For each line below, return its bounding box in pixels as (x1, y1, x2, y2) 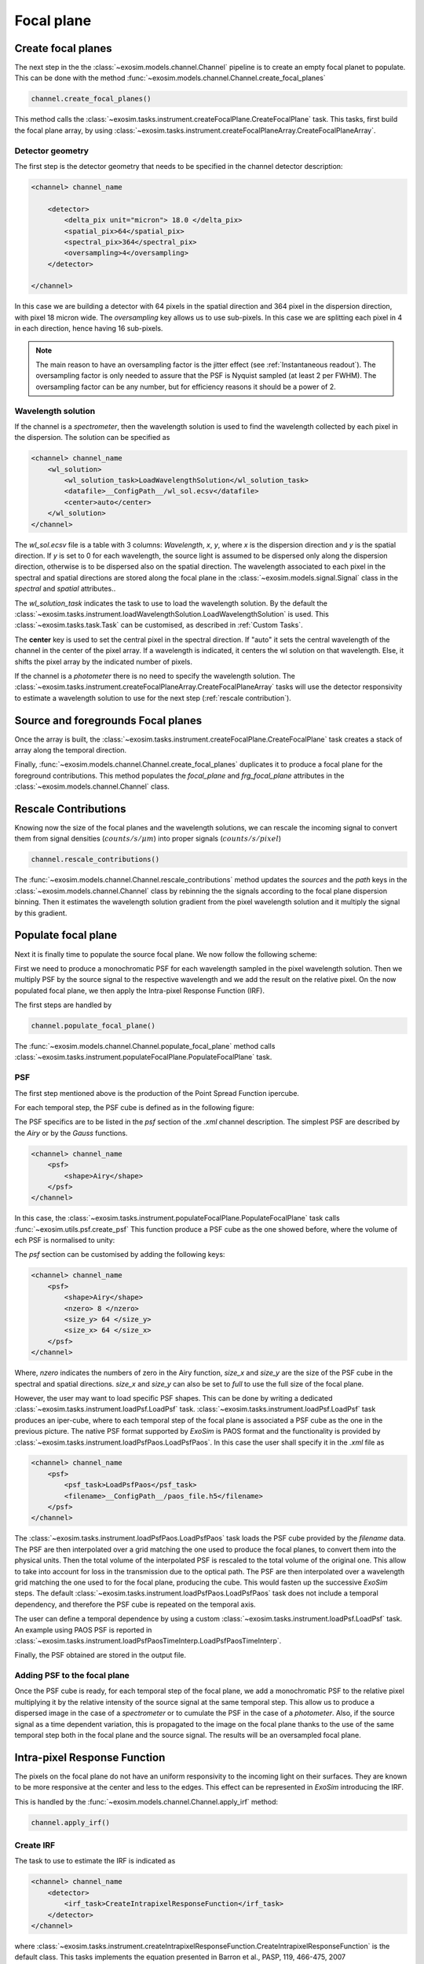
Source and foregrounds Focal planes (14, 713, 203, 727)
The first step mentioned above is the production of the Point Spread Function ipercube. (14, 1088, 300, 1097)
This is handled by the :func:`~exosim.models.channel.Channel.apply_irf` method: (14, 1797, 279, 1806)
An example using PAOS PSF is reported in (14, 1625, 152, 1634)
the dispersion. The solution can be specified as (14, 433, 170, 442)
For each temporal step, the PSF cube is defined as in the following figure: (14, 1102, 254, 1112)
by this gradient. (14, 908, 68, 918)
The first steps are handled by (14, 1000, 112, 1009)
